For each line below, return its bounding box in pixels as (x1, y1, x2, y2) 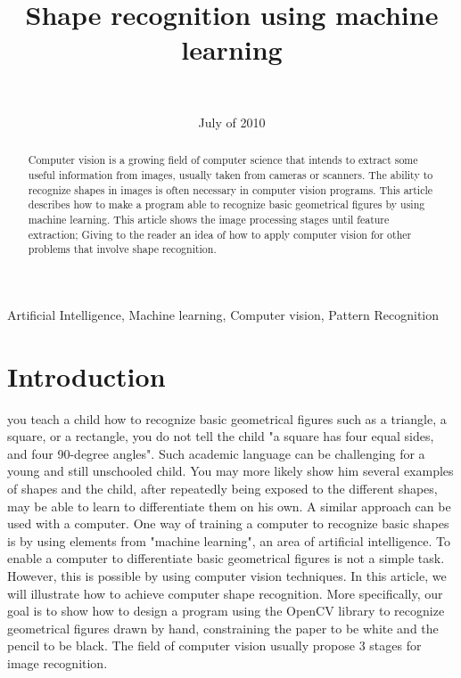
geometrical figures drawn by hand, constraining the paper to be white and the (7, 618, 439, 637)
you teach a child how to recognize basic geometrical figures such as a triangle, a (7, 409, 447, 428)
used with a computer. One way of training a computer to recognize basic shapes (7, 514, 449, 533)
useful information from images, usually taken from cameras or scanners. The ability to (28, 167, 433, 182)
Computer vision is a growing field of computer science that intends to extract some (28, 152, 418, 167)
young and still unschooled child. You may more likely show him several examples (7, 462, 454, 480)
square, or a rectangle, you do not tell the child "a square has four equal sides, (7, 427, 434, 445)
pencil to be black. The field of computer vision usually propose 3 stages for (7, 636, 422, 655)
